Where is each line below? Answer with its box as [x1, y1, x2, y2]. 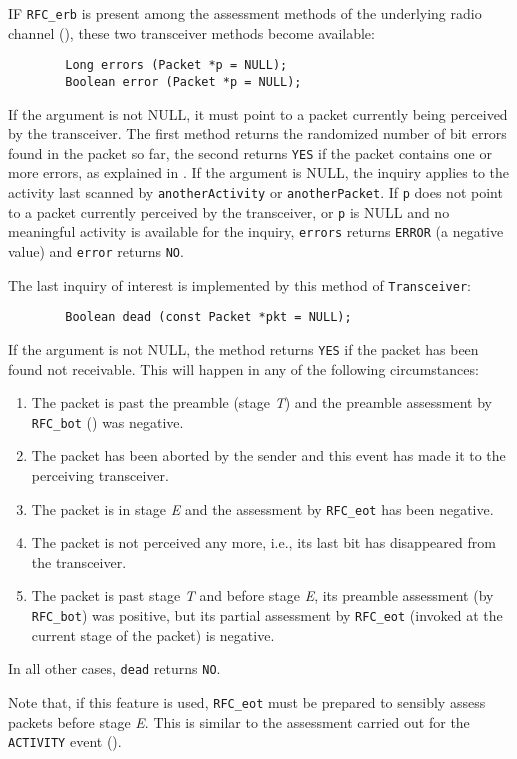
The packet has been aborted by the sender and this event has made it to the [31, 445, 506, 466]
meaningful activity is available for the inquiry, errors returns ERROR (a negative [8, 221, 504, 242]
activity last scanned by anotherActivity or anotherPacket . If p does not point [8, 182, 503, 202]
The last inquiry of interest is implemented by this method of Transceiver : [8, 274, 471, 295]
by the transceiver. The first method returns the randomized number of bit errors [8, 123, 507, 144]
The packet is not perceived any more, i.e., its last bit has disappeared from [31, 532, 496, 553]
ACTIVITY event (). [8, 731, 122, 752]
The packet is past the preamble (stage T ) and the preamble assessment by [31, 392, 492, 413]
